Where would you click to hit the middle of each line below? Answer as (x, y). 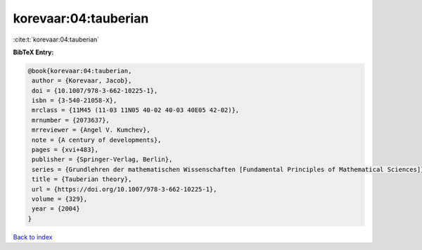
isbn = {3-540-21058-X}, (75, 101)
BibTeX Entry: (33, 52)
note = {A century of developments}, (97, 140)
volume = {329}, (60, 199)
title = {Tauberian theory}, (82, 179)
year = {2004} (56, 209)
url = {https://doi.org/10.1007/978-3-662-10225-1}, (124, 189)
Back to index (33, 237)
